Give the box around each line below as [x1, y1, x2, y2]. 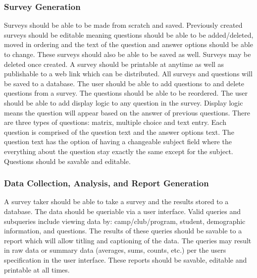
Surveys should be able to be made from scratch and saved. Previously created [4, 20, 243, 30]
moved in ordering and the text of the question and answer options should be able [4, 39, 253, 50]
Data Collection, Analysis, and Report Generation [4, 177, 209, 189]
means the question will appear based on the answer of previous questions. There [4, 107, 250, 117]
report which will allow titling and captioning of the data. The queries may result [4, 235, 252, 245]
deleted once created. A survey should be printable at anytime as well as [4, 58, 224, 69]
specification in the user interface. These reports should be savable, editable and [4, 254, 247, 265]
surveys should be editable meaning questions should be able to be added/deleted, [4, 29, 254, 40]
